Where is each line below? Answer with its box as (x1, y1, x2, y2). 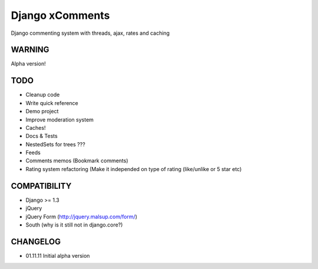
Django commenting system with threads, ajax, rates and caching (11, 29, 170, 37)
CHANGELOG (11, 237, 61, 247)
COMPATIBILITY (11, 181, 72, 191)
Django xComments (11, 9, 110, 22)
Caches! (25, 124, 46, 131)
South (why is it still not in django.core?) (25, 221, 123, 228)
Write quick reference (25, 99, 79, 106)
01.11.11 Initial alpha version (25, 252, 90, 259)
